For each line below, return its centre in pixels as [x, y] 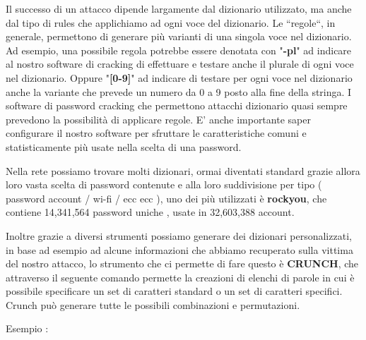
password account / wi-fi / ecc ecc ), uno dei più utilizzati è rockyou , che [166, 198]
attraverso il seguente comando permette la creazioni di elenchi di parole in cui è [180, 277]
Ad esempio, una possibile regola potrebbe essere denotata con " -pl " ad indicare [179, 50]
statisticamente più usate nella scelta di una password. [124, 146]
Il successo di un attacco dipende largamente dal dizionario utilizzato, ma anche [179, 8]
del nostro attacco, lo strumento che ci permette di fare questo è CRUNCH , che [182, 263]
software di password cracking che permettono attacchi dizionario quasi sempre [177, 105]
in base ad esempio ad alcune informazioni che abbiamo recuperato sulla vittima [179, 249]
